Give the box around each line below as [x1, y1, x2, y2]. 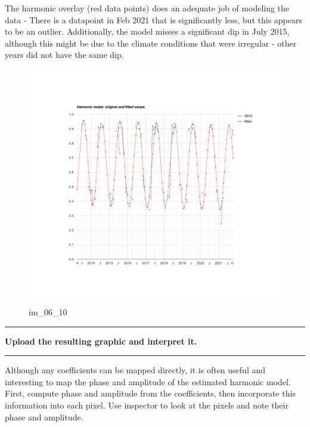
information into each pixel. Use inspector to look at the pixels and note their [5, 399, 289, 411]
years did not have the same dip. [5, 48, 124, 61]
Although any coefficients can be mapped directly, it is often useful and [5, 364, 266, 376]
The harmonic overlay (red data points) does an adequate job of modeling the [5, 2, 290, 14]
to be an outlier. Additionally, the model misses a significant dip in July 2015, [5, 25, 290, 38]
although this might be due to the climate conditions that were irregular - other [5, 36, 297, 49]
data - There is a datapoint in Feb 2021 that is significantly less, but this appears [5, 13, 302, 26]
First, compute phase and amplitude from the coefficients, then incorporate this [5, 387, 296, 400]
